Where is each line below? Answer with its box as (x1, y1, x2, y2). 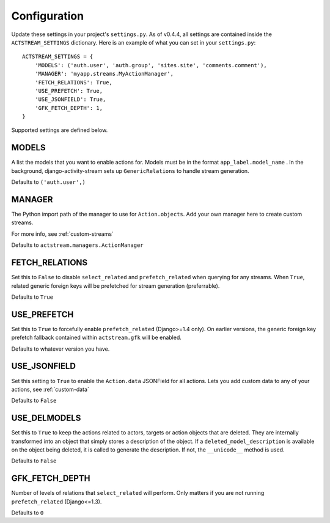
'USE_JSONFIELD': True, (34, 96, 106, 103)
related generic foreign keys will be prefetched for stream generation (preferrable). (11, 282, 220, 290)
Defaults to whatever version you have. (11, 345, 110, 353)
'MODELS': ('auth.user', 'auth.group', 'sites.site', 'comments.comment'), (34, 62, 267, 68)
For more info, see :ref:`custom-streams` (11, 230, 114, 238)
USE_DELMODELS (11, 413, 81, 423)
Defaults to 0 (11, 509, 44, 516)
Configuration (11, 9, 84, 23)
